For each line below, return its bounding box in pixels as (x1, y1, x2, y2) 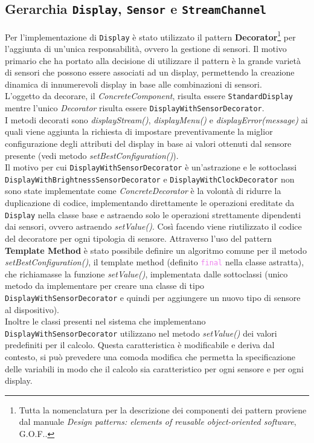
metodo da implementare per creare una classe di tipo (5, 279, 205, 292)
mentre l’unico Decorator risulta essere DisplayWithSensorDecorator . (5, 102, 264, 114)
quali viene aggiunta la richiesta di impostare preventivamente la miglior (5, 125, 273, 138)
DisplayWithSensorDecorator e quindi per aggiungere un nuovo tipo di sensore (5, 291, 301, 303)
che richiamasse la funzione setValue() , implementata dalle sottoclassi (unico (5, 267, 288, 280)
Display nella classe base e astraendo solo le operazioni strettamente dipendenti (5, 208, 301, 221)
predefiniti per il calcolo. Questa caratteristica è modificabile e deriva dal (5, 338, 275, 351)
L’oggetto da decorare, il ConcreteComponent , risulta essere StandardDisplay (5, 89, 293, 102)
